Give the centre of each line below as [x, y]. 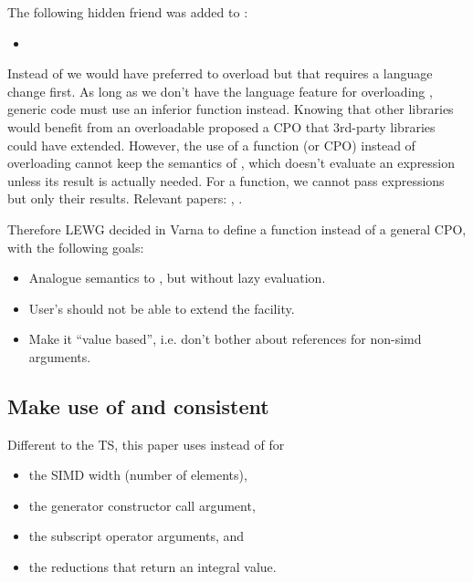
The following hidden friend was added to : [128, 12]
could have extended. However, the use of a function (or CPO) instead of [211, 145]
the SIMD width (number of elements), [138, 475]
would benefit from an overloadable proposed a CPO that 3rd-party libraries [221, 126]
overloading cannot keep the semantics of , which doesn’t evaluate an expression [231, 163]
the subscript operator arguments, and [137, 536]
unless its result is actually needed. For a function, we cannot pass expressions [226, 180]
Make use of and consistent [138, 405]
